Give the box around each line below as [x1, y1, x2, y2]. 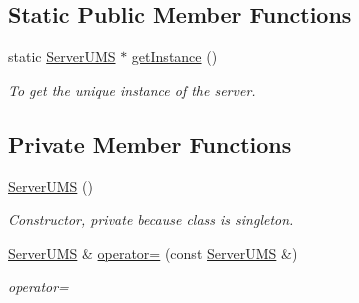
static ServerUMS [8, 46, 116, 67]
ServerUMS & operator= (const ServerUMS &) [8, 242, 298, 263]
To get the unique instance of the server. [8, 79, 256, 100]
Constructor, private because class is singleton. [8, 209, 294, 230]
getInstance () [131, 46, 218, 67]
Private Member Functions [8, 128, 292, 159]
